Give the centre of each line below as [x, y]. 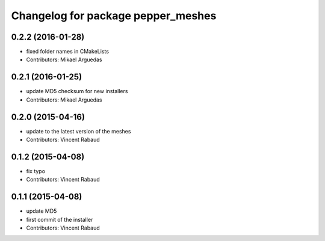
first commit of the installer [60, 219]
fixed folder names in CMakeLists [68, 52]
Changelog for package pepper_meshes [114, 16]
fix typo [36, 171]
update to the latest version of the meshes [79, 131]
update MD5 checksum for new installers [77, 91]
